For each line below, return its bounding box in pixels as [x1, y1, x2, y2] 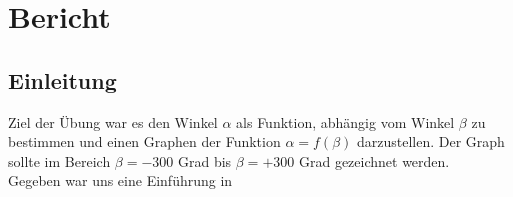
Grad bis [178, 150, 232, 171]
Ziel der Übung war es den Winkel [8, 111, 218, 132]
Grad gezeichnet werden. [298, 150, 450, 171]
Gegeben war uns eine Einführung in [8, 170, 233, 191]
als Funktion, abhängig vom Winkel [236, 111, 455, 132]
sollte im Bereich [8, 150, 111, 171]
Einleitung [8, 64, 117, 95]
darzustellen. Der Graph [356, 131, 505, 152]
